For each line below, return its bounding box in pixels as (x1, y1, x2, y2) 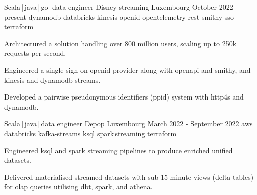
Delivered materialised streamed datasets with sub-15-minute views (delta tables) (4, 171, 254, 182)
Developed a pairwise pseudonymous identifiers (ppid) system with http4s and (4, 91, 244, 102)
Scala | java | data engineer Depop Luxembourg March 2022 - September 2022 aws (4, 118, 253, 129)
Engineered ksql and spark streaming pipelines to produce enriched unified (4, 145, 233, 155)
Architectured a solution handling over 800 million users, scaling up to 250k (4, 38, 237, 48)
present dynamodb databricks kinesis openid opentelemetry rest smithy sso (4, 11, 234, 22)
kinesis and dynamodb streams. (4, 74, 101, 85)
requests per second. (4, 48, 66, 58)
